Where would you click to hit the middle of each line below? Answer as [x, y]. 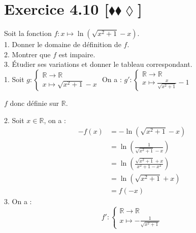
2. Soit [14, 120]
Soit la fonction [28, 33]
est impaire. [77, 54]
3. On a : [18, 201]
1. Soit [14, 79]
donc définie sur [35, 103]
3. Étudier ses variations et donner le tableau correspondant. [98, 64]
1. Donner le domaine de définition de [63, 44]
